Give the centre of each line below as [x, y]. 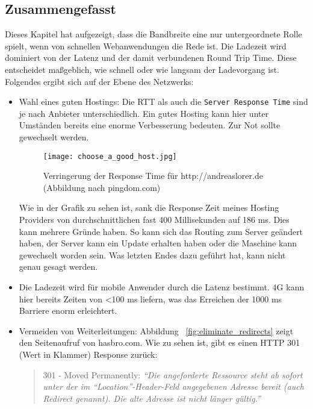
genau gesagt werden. [58, 267]
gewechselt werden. [54, 137]
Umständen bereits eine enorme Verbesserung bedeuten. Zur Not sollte [150, 125]
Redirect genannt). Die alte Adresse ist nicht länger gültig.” [152, 398]
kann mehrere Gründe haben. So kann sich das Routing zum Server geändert [161, 231]
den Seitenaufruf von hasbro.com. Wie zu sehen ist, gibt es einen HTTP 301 [160, 342]
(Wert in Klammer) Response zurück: [88, 354]
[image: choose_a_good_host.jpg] [110, 156]
